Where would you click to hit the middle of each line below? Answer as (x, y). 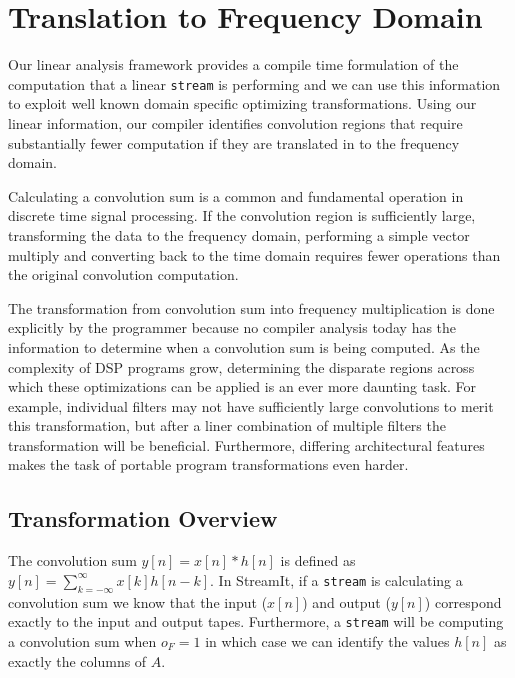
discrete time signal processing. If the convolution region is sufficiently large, (242, 215)
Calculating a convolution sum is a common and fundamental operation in (236, 195)
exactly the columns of (77, 660)
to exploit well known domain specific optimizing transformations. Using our (242, 103)
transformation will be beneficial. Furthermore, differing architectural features (246, 444)
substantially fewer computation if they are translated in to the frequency (234, 142)
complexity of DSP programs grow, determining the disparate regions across (241, 366)
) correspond (463, 601)
